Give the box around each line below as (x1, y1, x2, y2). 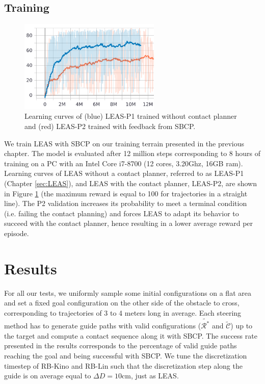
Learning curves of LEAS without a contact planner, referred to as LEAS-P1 (4, 168, 244, 178)
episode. (4, 227, 29, 238)
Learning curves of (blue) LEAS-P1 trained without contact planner (24, 111, 237, 121)
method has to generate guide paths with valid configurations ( (4, 320, 201, 331)
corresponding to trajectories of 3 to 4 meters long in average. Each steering (4, 307, 242, 318)
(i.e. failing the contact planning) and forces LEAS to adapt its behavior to (4, 208, 239, 218)
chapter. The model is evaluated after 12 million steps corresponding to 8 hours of (4, 148, 261, 159)
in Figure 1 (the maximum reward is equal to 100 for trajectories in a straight (4, 188, 248, 198)
